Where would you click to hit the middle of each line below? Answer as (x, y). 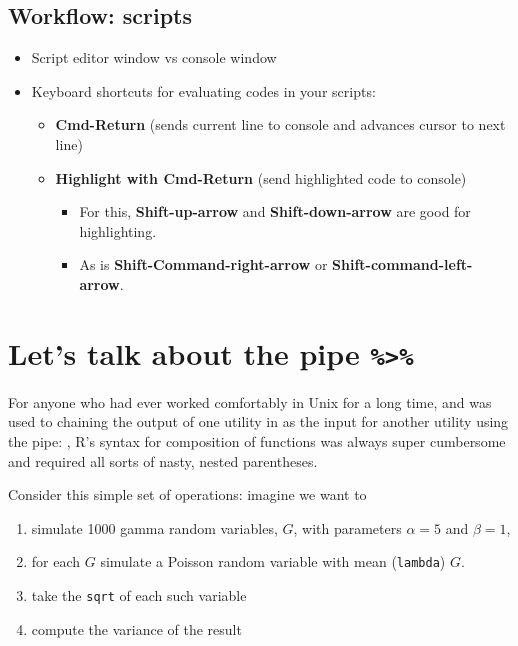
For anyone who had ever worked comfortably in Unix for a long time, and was (250, 401)
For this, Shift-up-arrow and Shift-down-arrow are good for (275, 211)
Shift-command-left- (402, 264)
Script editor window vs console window (154, 57)
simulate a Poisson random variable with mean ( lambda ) (273, 561)
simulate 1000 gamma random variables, (154, 527)
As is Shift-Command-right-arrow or (203, 264)
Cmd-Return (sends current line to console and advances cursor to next (280, 124)
